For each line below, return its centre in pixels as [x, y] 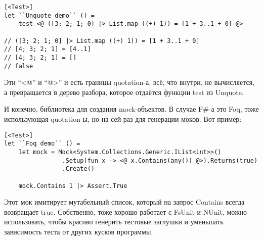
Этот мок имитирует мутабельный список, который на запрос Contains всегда [124, 202]
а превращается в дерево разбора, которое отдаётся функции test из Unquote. [124, 92]
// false [19, 66]
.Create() [78, 169]
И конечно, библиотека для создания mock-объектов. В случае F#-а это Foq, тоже [131, 109]
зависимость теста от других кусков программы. [79, 231]
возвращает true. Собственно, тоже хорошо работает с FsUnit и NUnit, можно [126, 211]
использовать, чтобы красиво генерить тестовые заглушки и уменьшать [114, 222]
